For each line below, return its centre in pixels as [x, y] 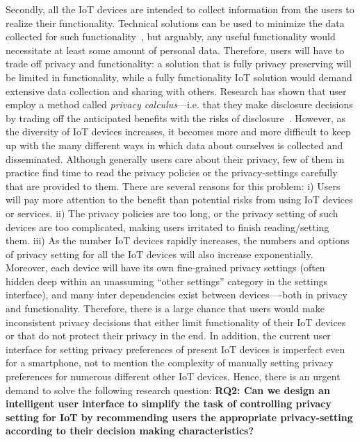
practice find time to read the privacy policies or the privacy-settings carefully [172, 172]
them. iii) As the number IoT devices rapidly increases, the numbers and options [178, 240]
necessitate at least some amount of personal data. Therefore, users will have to [175, 50]
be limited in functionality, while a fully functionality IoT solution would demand [179, 77]
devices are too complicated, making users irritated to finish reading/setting [167, 227]
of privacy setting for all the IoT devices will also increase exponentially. [159, 254]
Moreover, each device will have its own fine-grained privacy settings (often [165, 267]
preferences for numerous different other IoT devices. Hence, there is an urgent [173, 376]
